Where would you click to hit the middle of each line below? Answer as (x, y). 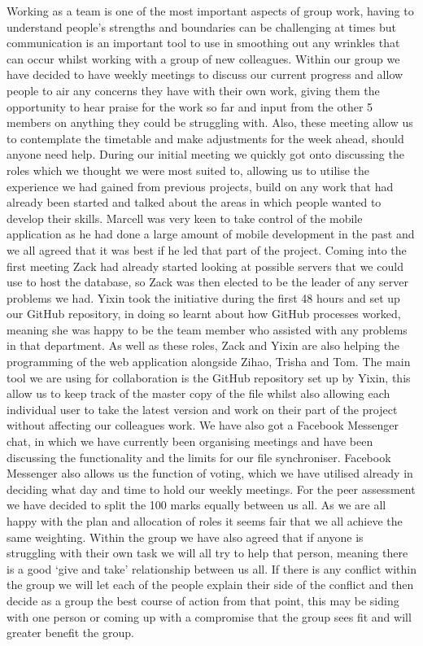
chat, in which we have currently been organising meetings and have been (190, 441)
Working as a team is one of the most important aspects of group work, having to (210, 11)
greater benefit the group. (70, 633)
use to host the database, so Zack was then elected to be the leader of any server (207, 282)
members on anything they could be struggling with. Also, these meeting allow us (210, 122)
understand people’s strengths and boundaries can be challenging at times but (201, 26)
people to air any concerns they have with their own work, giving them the (193, 90)
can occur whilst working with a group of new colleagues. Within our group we (203, 58)
